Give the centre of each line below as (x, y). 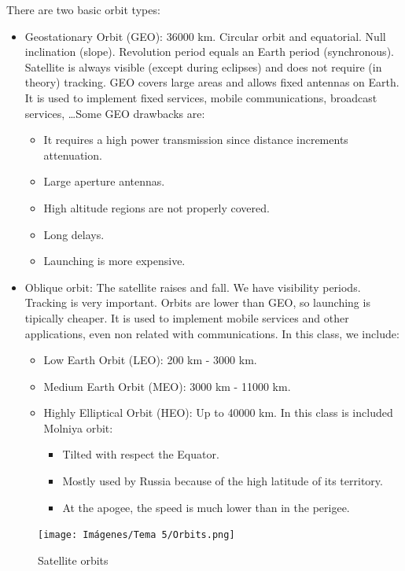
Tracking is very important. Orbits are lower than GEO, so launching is (197, 302)
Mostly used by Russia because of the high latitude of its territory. (223, 481)
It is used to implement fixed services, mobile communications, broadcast (201, 97)
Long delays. (74, 234)
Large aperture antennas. (104, 181)
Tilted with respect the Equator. (141, 454)
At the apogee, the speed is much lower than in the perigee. (206, 507)
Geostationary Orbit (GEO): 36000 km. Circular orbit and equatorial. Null (205, 36)
